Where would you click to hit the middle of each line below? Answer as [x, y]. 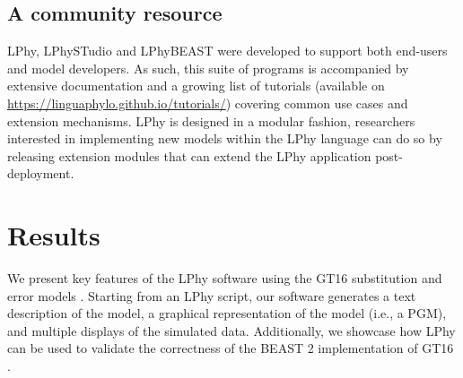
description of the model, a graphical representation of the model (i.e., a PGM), [227, 313]
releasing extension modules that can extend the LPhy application [189, 155]
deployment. [41, 173]
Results [54, 235]
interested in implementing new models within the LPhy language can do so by [225, 138]
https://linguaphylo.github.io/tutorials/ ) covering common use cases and [208, 103]
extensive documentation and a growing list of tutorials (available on [196, 86]
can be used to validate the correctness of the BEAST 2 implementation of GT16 [231, 348]
